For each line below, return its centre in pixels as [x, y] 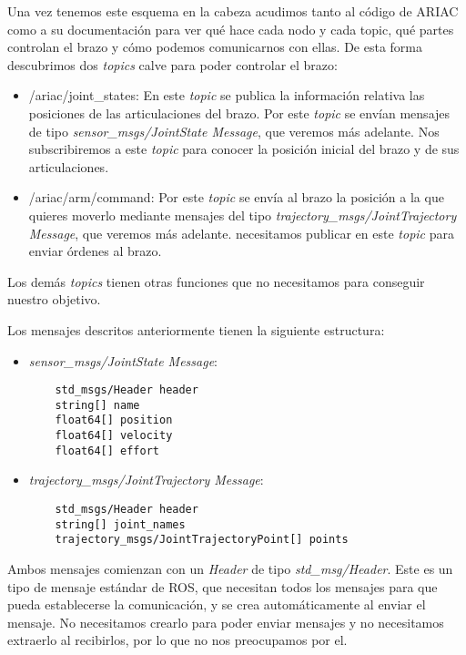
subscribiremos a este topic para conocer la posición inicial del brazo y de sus [244, 149]
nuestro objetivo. [54, 299]
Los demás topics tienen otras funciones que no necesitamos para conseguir [216, 281]
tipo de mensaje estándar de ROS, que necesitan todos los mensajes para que [223, 586]
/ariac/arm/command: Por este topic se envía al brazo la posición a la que [236, 197]
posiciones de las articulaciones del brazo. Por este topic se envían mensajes [239, 113]
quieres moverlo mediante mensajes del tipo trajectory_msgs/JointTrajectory [243, 215]
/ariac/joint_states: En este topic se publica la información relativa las [227, 95]
